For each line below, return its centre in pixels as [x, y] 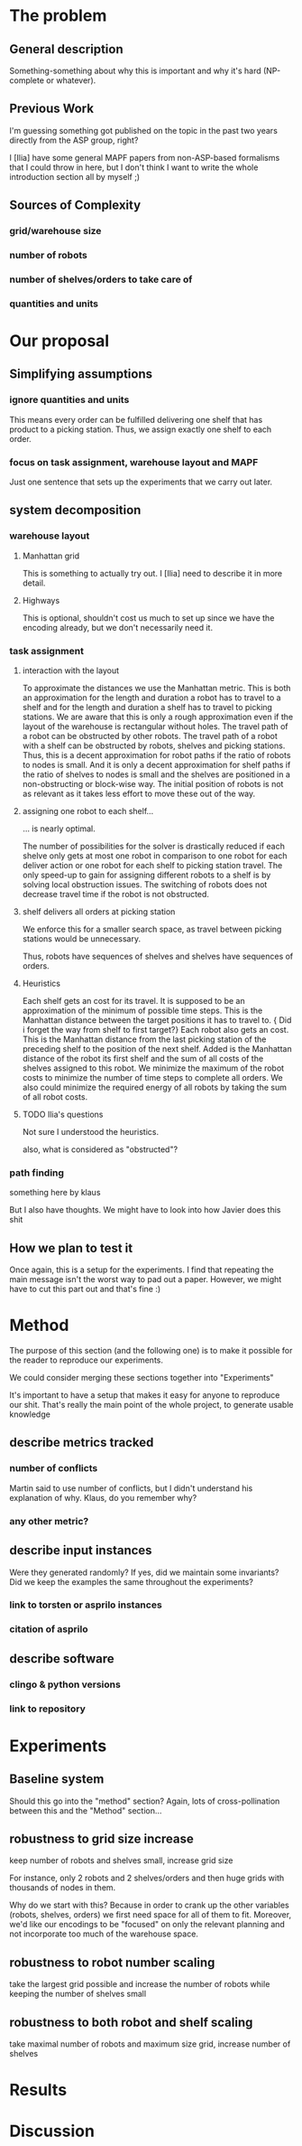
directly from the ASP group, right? [74, 140]
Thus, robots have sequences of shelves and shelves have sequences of [158, 956]
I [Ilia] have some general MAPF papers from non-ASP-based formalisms [145, 157]
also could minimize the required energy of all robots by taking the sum [154, 1087]
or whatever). [71, 80]
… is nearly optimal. [59, 829]
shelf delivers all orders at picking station [99, 912]
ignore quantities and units [69, 400]
